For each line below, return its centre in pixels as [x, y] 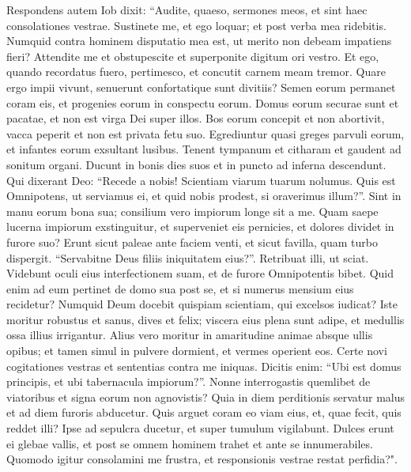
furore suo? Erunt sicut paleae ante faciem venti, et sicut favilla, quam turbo [192, 242]
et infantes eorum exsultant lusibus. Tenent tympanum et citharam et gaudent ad [204, 149]
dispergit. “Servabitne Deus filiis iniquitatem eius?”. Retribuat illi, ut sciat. [188, 257]
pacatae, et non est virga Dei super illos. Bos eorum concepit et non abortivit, [196, 118]
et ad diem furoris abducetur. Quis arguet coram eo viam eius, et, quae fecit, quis [204, 412]
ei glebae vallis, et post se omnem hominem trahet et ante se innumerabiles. [190, 443]
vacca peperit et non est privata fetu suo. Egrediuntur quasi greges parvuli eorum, [205, 133]
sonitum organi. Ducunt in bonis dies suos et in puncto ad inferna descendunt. [196, 164]
